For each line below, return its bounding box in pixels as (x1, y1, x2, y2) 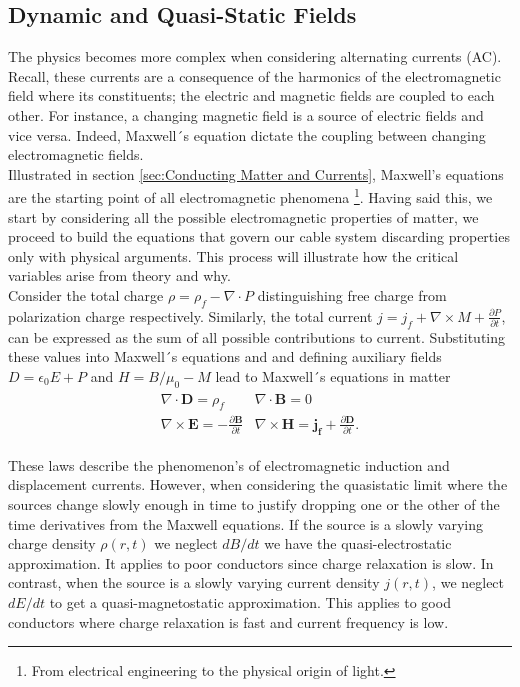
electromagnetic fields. (8, 144, 144, 165)
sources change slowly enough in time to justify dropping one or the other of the (8, 493, 500, 514)
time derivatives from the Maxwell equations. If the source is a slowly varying (8, 513, 483, 534)
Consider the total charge (8, 284, 164, 305)
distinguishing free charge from (257, 284, 447, 305)
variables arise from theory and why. (8, 265, 231, 286)
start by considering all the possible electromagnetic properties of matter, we (8, 206, 479, 227)
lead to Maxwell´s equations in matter (215, 365, 451, 386)
